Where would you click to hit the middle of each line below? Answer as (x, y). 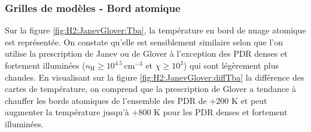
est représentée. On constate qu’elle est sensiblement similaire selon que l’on (144, 42)
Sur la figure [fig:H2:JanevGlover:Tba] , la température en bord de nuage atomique (155, 30)
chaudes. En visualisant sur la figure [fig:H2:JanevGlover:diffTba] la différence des (155, 77)
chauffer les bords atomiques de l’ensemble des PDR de (106, 100)
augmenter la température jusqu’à (67, 112)
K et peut (249, 100)
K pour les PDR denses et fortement (221, 112)
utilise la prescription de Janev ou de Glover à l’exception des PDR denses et (146, 53)
